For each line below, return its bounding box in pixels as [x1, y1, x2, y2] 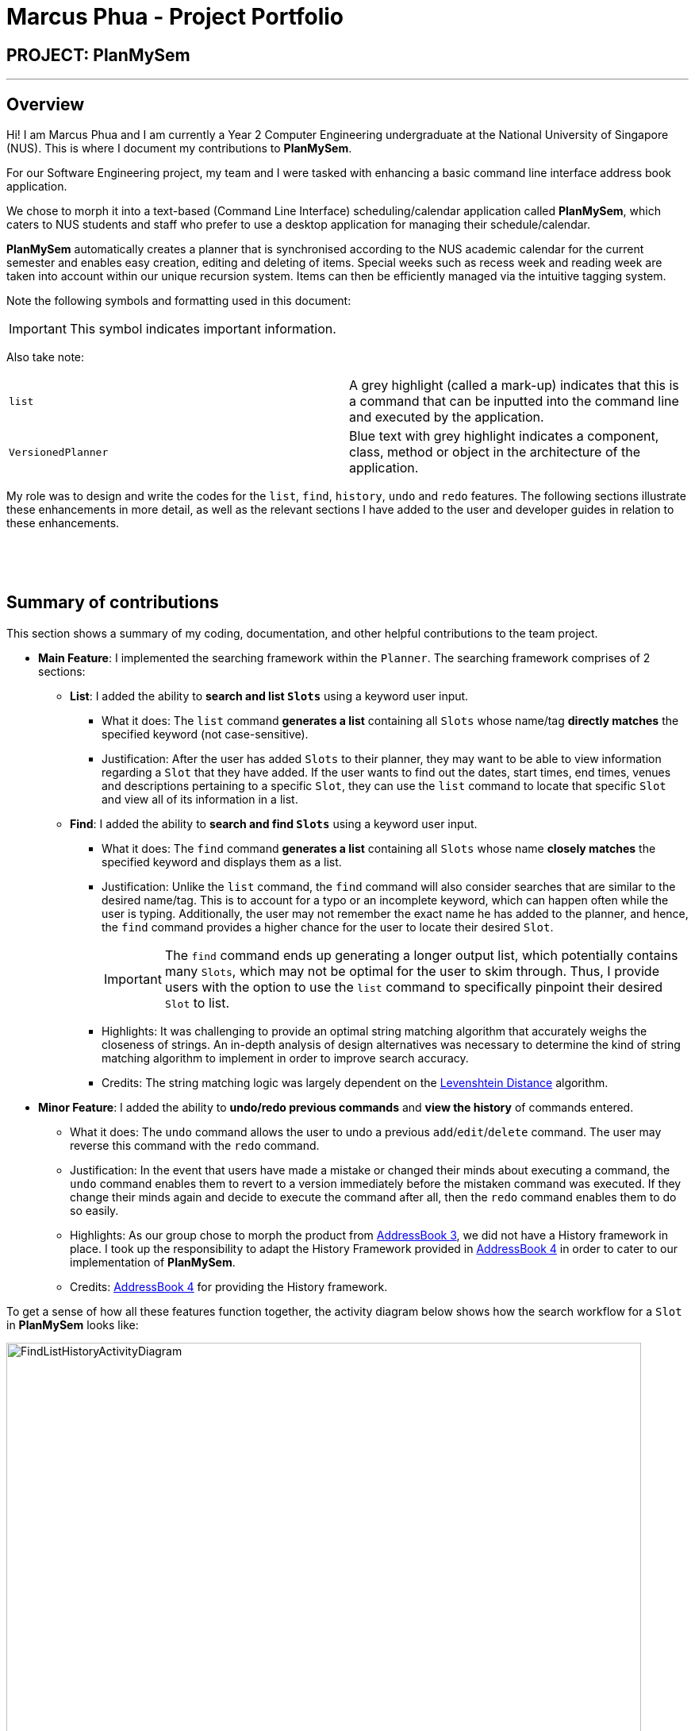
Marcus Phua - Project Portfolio [6, 3, 344, 30]
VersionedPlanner [9, 445, 109, 458]
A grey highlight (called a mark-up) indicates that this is [349, 377, 679, 394]
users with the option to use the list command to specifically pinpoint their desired [164, 978, 663, 995]
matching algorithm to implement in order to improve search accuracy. [102, 1051, 469, 1065]
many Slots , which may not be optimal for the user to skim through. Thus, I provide [164, 962, 659, 979]
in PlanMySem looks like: [6, 1317, 139, 1332]
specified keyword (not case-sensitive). [102, 727, 309, 741]
